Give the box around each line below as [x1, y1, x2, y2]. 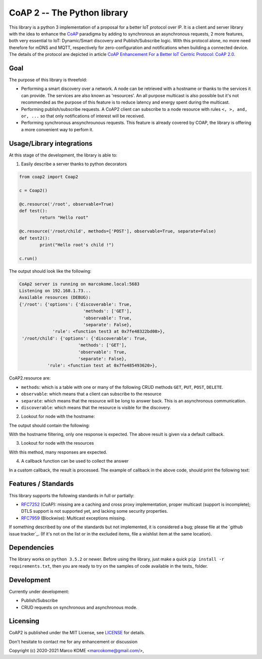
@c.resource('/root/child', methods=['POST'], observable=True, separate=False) [19, 228, 216, 234]
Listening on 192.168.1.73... [19, 288, 91, 294]
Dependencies [9, 543, 54, 552]
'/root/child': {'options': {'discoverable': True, [22, 335, 147, 341]
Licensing [9, 617, 40, 625]
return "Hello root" [39, 215, 89, 221]
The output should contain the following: [9, 422, 90, 428]
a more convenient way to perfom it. [21, 126, 94, 132]
